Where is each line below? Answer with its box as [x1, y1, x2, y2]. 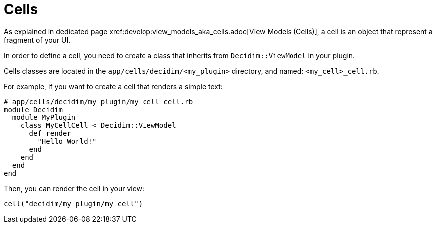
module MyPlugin [12, 113, 76, 121]
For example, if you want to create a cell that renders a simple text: [4, 82, 223, 91]
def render [29, 129, 71, 137]
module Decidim [4, 105, 63, 113]
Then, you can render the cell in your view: [4, 184, 145, 193]
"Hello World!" [37, 137, 97, 145]
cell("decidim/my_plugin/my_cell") [4, 199, 143, 208]
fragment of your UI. [4, 35, 71, 44]
